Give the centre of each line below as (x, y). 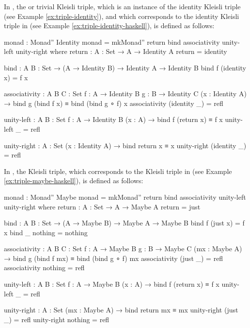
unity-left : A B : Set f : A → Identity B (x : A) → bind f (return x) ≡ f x (113, 119)
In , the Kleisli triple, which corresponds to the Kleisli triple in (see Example (118, 171)
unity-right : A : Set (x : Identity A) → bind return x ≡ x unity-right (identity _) (125, 145)
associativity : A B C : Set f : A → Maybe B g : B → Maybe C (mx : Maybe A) (123, 249)
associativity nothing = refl (44, 268)
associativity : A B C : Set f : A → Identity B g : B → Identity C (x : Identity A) (125, 94)
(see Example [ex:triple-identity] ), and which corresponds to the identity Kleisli (122, 16)
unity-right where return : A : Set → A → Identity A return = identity (121, 51)
